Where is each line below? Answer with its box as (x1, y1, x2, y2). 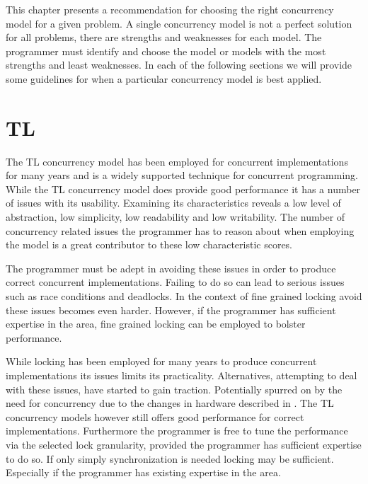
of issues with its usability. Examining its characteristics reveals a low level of (6, 195, 341, 210)
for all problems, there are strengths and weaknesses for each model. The (6, 30, 322, 45)
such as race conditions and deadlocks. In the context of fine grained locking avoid (6, 289, 362, 304)
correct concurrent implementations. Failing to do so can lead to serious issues (6, 275, 345, 289)
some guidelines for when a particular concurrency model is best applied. (6, 71, 322, 86)
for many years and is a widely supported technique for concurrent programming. (6, 168, 358, 183)
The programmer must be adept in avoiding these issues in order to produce (6, 260, 336, 275)
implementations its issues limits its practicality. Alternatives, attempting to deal (6, 368, 357, 382)
